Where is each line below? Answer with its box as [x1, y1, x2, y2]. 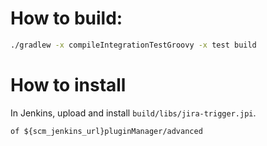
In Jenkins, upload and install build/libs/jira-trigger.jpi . [10, 107, 257, 119]
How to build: [10, 7, 123, 30]
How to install [10, 74, 127, 96]
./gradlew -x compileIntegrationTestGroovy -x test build [10, 40, 257, 50]
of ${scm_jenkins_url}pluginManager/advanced [10, 126, 203, 136]
